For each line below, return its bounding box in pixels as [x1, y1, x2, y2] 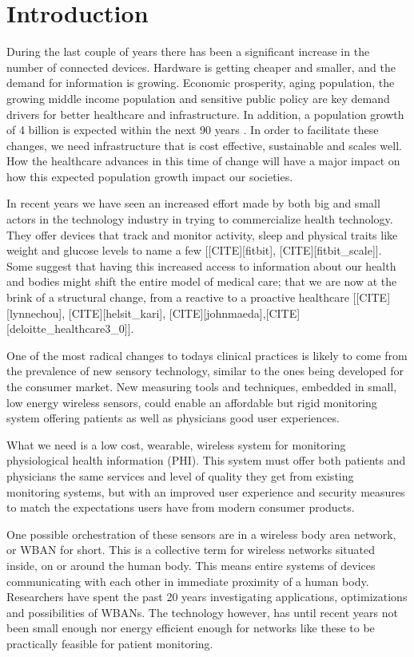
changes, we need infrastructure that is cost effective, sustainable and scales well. [6, 137, 402, 153]
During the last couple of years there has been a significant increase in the [6, 43, 370, 60]
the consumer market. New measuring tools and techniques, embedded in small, [6, 378, 397, 394]
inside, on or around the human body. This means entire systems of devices [6, 556, 376, 573]
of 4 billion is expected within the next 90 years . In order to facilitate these [6, 121, 379, 138]
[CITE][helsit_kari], [68, 304, 166, 321]
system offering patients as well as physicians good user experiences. [6, 410, 340, 426]
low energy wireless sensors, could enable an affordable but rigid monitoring [6, 394, 377, 410]
